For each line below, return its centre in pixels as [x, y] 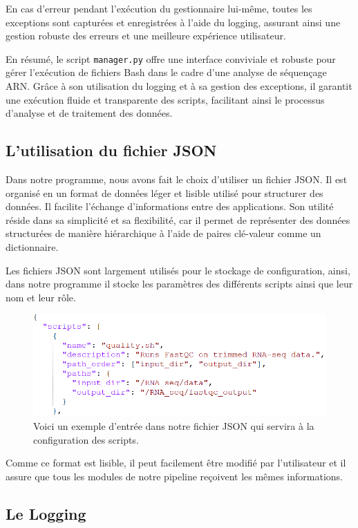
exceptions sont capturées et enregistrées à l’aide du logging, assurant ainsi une [173, 22]
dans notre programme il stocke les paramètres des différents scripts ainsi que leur [179, 284]
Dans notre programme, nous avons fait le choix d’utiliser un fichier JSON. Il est [177, 179]
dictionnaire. [32, 246]
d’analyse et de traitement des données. [89, 113]
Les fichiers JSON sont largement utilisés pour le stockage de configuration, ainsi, [178, 270]
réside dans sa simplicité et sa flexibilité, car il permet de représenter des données [178, 219]
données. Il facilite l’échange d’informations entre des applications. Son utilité [170, 206]
